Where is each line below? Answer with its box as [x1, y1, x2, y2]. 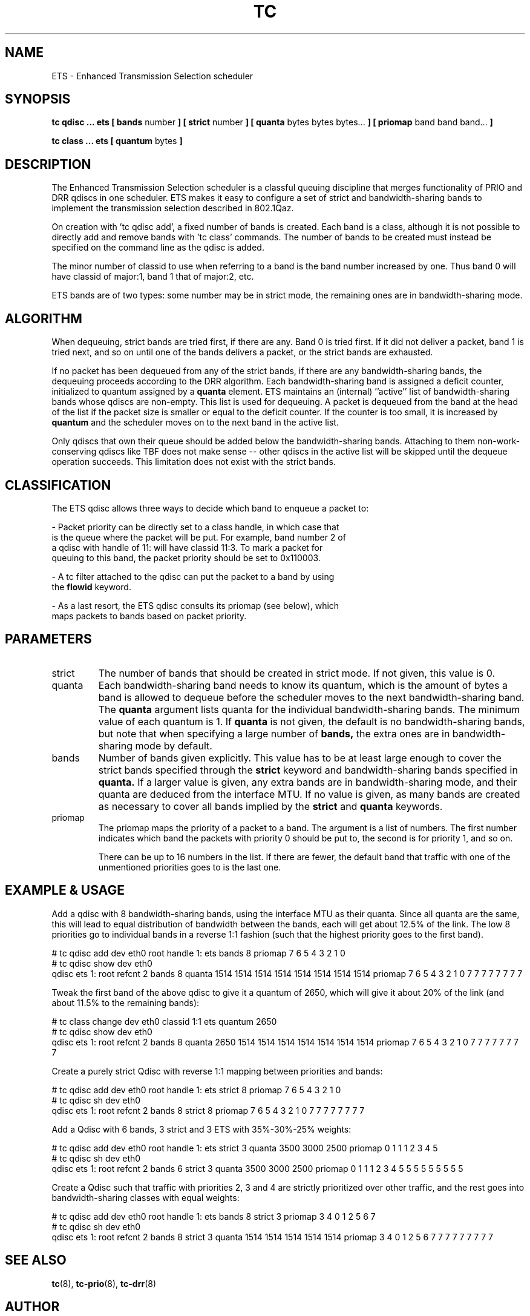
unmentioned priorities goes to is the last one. [98, 861, 281, 872]
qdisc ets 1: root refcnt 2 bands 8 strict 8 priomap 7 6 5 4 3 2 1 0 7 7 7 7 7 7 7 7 [51, 1105, 365, 1116]
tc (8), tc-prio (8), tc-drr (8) [51, 1278, 157, 1289]
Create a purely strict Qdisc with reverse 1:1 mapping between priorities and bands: [51, 1065, 383, 1076]
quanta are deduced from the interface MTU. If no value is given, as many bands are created [98, 788, 520, 800]
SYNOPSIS [5, 91, 71, 107]
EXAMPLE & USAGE [5, 883, 125, 898]
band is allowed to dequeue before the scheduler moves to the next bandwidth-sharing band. [98, 691, 525, 703]
